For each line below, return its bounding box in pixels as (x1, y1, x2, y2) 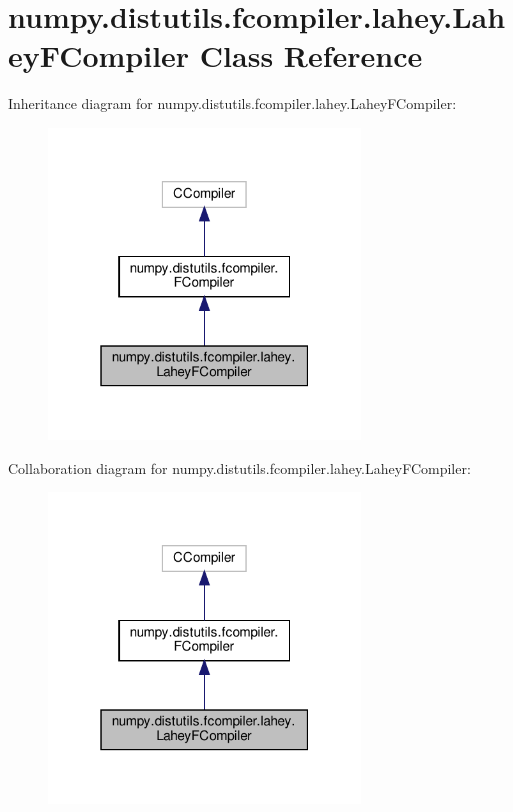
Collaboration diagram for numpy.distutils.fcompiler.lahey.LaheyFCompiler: (8, 457, 471, 478)
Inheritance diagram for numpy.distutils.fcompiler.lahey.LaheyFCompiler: (8, 93, 457, 114)
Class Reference (199, 35, 423, 76)
